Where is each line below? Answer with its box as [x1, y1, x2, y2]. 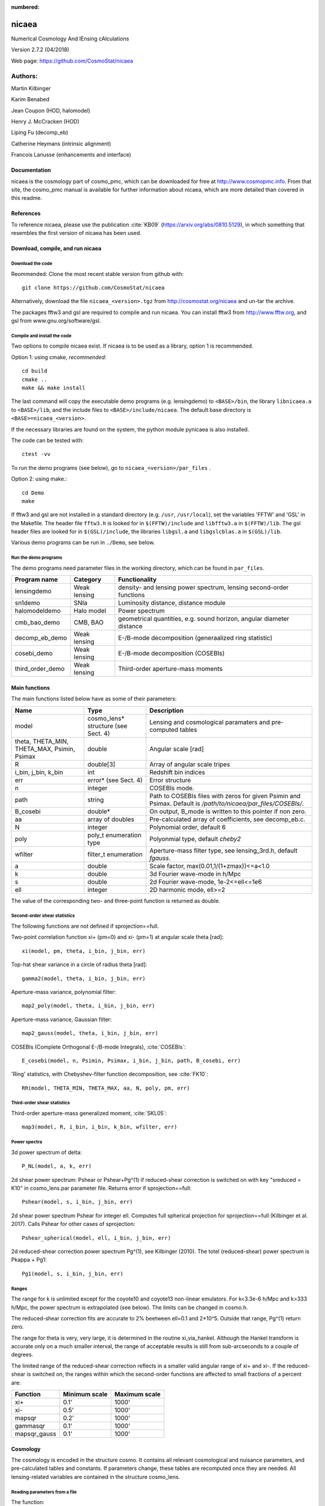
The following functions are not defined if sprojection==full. [11, 922, 159, 930]
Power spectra [11, 1139, 42, 1145]
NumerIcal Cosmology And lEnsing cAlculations [11, 35, 129, 42]
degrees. [11, 1351, 34, 1358]
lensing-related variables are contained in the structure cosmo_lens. [11, 1473, 181, 1480]
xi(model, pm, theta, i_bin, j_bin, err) [22, 948, 146, 954]
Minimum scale [63, 1390, 108, 1399]
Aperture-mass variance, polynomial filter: [11, 988, 116, 995]
